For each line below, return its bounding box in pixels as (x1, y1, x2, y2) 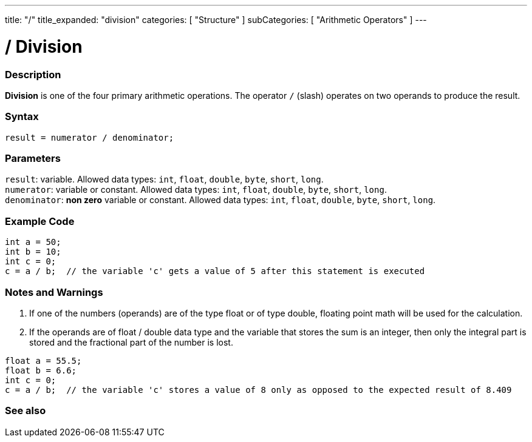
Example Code (5, 215, 75, 227)
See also (5, 404, 46, 417)
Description (5, 68, 61, 81)
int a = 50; (5, 237, 61, 247)
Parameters (5, 152, 61, 164)
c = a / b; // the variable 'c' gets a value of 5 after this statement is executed (5, 266, 425, 276)
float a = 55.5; (5, 355, 82, 366)
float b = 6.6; (5, 365, 77, 375)
